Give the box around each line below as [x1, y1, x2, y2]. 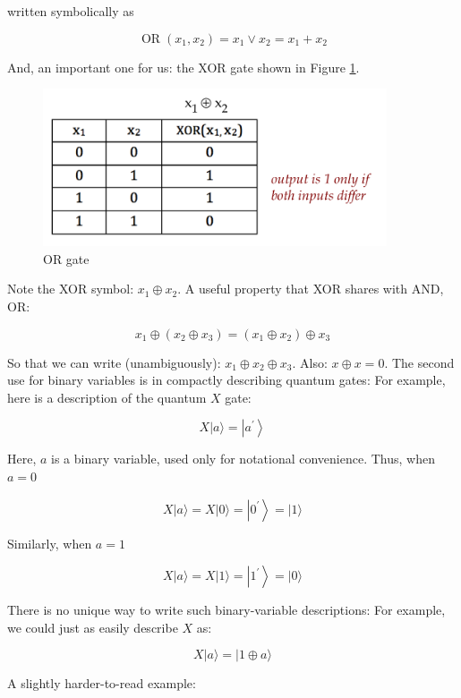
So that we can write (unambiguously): [7, 353, 221, 371]
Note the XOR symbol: [7, 279, 134, 298]
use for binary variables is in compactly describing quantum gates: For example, [7, 370, 446, 389]
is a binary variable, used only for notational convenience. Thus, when [51, 449, 435, 468]
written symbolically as [7, 2, 134, 20]
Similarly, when [7, 533, 92, 552]
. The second [384, 353, 455, 371]
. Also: [292, 353, 328, 371]
